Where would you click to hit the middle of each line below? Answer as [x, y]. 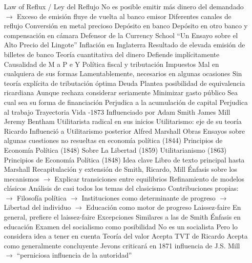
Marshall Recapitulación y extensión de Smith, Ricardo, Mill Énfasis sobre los [121, 169]
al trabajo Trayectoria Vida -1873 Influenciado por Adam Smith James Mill [117, 111]
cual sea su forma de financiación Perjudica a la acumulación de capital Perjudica [126, 102]
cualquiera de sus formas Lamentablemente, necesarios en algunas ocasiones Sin [123, 73]
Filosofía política [42, 197]
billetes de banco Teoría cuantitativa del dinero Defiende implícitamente [112, 54]
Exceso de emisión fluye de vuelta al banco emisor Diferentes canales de [124, 16]
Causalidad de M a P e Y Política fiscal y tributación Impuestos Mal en [112, 64]
